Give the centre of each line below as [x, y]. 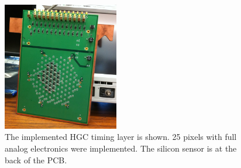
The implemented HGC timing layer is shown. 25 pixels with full [121, 137]
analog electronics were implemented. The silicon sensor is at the [121, 148]
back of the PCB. [36, 160]
